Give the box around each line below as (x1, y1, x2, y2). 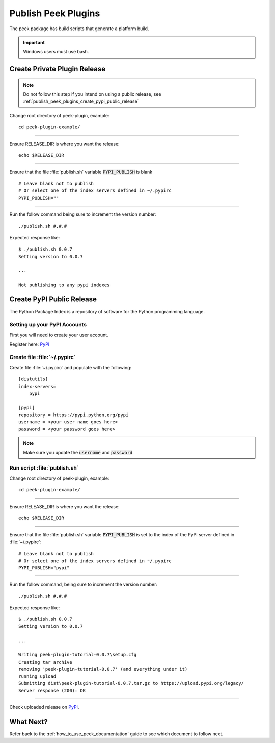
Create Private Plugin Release (9, 65, 106, 73)
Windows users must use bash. (23, 49, 89, 55)
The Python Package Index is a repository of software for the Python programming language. (9, 309, 205, 315)
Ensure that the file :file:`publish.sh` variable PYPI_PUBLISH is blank (9, 169, 153, 175)
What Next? (9, 717, 48, 726)
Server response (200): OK (18, 687, 86, 694)
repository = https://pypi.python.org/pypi (18, 412, 129, 418)
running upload (18, 673, 57, 679)
